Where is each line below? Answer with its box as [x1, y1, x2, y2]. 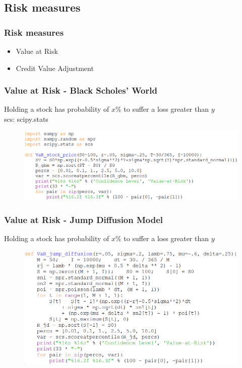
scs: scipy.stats [4, 114, 48, 124]
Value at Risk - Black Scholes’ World [4, 84, 157, 97]
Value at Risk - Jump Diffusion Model [4, 213, 163, 226]
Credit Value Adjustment [16, 62, 94, 73]
